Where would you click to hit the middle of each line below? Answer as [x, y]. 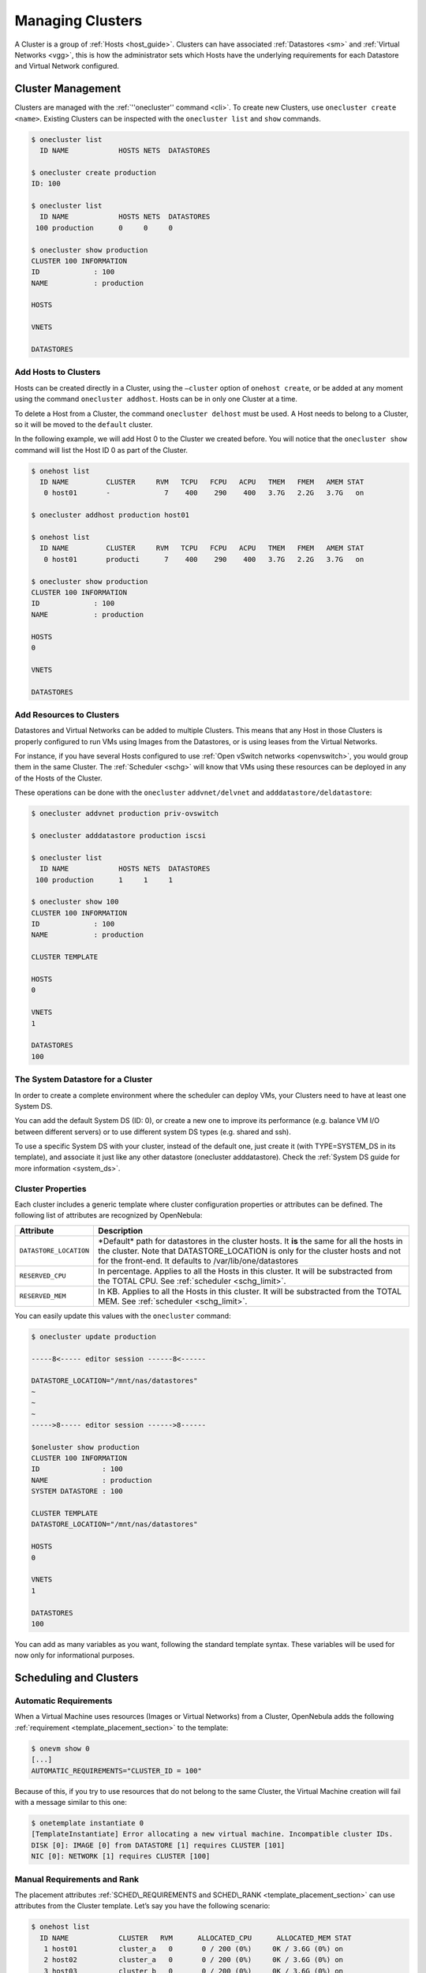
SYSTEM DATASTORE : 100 [77, 1491]
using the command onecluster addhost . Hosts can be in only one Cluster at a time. [156, 399]
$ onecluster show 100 [75, 902]
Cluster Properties [50, 1189]
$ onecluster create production [94, 172]
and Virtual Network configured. [67, 66]
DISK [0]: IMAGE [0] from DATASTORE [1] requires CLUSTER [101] [158, 1845]
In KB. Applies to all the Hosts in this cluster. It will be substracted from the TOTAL [250, 1291]
